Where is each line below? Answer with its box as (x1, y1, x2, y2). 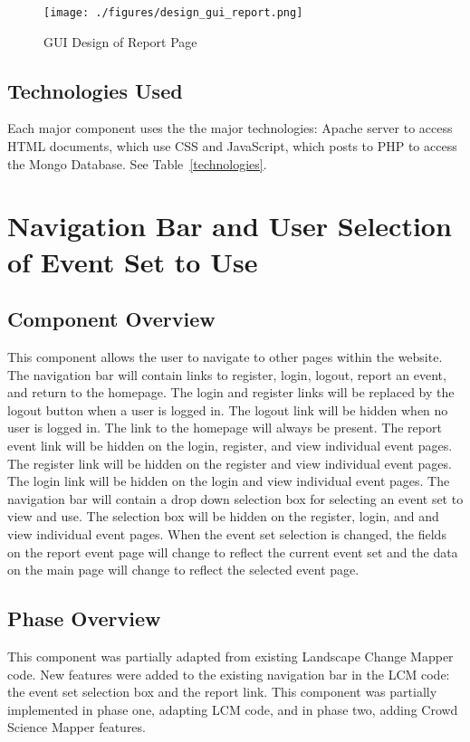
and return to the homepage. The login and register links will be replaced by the (7, 383, 455, 402)
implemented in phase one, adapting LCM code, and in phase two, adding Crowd (7, 699, 458, 718)
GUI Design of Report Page (43, 32, 197, 51)
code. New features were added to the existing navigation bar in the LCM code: (7, 664, 450, 683)
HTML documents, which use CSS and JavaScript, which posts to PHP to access (7, 137, 457, 156)
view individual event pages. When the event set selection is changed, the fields (7, 524, 446, 543)
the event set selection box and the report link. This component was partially (7, 682, 437, 701)
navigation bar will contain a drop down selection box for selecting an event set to (7, 489, 464, 508)
